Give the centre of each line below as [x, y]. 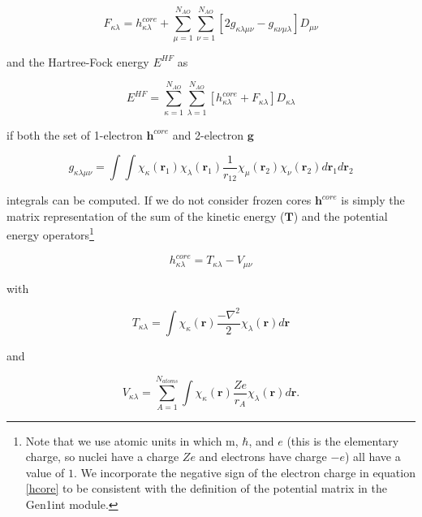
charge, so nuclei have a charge [102, 457]
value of [45, 472]
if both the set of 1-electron [75, 134]
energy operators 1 [50, 234]
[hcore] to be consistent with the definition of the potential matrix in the [206, 488]
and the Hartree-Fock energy [78, 61]
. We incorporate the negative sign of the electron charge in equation [244, 472]
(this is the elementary [343, 440]
